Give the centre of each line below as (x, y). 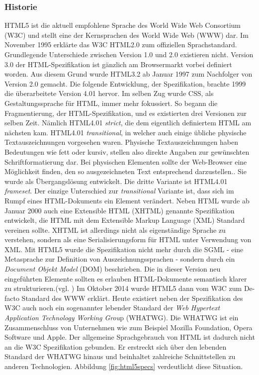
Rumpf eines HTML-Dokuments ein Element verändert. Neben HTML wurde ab (127, 200)
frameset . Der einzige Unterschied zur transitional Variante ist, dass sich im (119, 191)
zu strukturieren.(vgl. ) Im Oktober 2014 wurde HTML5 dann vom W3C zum (123, 288)
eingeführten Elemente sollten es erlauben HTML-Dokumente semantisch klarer (126, 278)
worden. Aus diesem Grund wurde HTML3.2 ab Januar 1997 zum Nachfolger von (129, 74)
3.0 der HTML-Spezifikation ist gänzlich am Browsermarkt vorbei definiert (118, 64)
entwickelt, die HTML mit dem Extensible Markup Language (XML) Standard (125, 220)
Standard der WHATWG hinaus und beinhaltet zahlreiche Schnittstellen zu (120, 356)
